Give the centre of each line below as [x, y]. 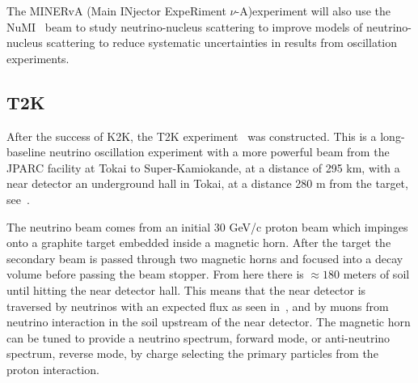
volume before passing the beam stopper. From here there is [155, 274]
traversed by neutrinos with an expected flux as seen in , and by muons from [198, 306]
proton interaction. [53, 369]
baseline [26, 152]
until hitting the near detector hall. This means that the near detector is [186, 289]
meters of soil [376, 274]
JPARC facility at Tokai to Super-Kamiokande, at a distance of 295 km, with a [203, 167]
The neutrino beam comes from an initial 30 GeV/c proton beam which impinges [207, 226]
